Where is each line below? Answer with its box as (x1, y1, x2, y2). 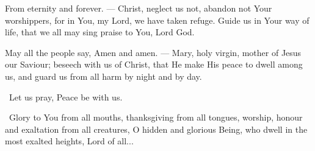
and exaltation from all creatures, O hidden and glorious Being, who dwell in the (5, 122, 308, 135)
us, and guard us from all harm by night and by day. (5, 69, 202, 82)
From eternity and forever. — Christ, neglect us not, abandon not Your (5, 2, 272, 14)
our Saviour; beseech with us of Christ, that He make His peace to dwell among (5, 58, 303, 71)
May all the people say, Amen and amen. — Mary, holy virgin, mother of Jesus (5, 46, 302, 58)
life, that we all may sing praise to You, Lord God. (5, 26, 195, 38)
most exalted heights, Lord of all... (5, 135, 134, 147)
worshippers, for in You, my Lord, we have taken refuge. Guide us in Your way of (5, 13, 310, 26)
